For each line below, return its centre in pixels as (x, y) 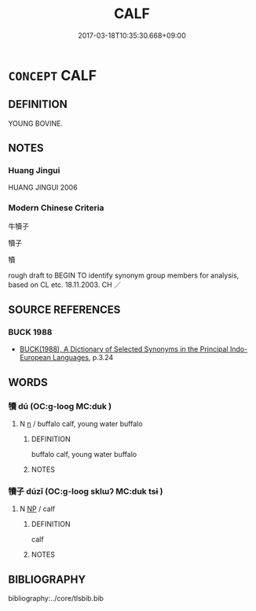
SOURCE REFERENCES (64, 310)
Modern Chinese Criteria (56, 208)
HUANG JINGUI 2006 (43, 188)
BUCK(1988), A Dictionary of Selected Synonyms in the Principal (124, 349)
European (35, 358)
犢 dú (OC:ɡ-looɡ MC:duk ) (60, 406)
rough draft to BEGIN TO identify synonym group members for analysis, (124, 275)
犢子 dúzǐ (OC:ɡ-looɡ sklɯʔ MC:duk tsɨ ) (86, 491)
